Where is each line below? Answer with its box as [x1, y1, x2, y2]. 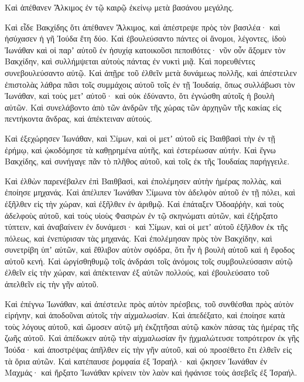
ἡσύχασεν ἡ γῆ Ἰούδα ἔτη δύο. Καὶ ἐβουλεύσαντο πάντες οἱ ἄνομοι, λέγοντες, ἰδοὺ [5, 32, 286, 44]
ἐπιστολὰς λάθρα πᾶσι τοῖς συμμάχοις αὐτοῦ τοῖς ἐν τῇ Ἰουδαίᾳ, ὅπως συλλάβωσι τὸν [5, 78, 295, 90]
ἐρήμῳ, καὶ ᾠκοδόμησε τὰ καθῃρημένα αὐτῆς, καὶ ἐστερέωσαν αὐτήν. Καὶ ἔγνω [5, 143, 276, 156]
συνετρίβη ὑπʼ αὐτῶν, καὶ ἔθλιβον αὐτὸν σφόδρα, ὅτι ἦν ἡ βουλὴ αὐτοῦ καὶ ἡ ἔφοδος [5, 243, 295, 256]
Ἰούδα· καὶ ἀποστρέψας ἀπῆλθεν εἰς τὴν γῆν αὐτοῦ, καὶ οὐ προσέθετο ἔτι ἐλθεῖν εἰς [5, 343, 292, 356]
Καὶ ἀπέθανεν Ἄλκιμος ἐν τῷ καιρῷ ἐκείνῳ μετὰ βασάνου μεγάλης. [5, 1, 234, 13]
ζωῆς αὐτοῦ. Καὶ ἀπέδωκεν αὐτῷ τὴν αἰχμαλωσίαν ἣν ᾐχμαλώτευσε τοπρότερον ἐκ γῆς [5, 332, 299, 344]
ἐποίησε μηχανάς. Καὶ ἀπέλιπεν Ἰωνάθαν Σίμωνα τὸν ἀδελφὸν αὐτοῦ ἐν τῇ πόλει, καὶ [5, 186, 295, 198]
